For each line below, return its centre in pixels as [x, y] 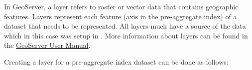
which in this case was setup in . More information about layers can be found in [126, 35]
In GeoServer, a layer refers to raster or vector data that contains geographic [121, 6]
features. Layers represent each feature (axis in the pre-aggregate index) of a [121, 16]
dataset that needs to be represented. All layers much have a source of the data [125, 26]
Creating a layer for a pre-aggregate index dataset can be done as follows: [116, 61]
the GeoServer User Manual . [47, 45]
